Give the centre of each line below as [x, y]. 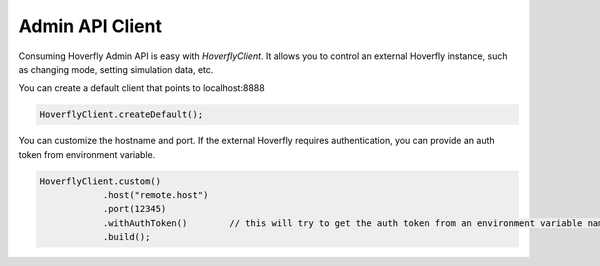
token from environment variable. [87, 154]
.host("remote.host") [155, 195]
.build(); [126, 237]
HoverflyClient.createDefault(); [121, 114]
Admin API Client [90, 26]
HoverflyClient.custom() [100, 181]
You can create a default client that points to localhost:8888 [141, 88]
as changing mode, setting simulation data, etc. [116, 69]
